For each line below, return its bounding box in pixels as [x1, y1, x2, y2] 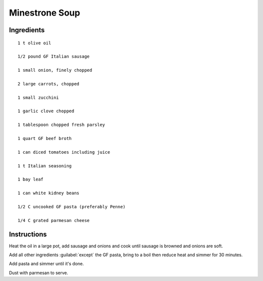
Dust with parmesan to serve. [9, 270, 68, 276]
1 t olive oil [18, 40, 51, 46]
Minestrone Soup [9, 7, 80, 18]
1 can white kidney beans [18, 190, 80, 196]
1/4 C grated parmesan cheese [18, 218, 90, 223]
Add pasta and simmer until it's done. [9, 261, 84, 267]
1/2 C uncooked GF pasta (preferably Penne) [18, 204, 126, 209]
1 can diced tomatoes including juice [18, 149, 111, 155]
